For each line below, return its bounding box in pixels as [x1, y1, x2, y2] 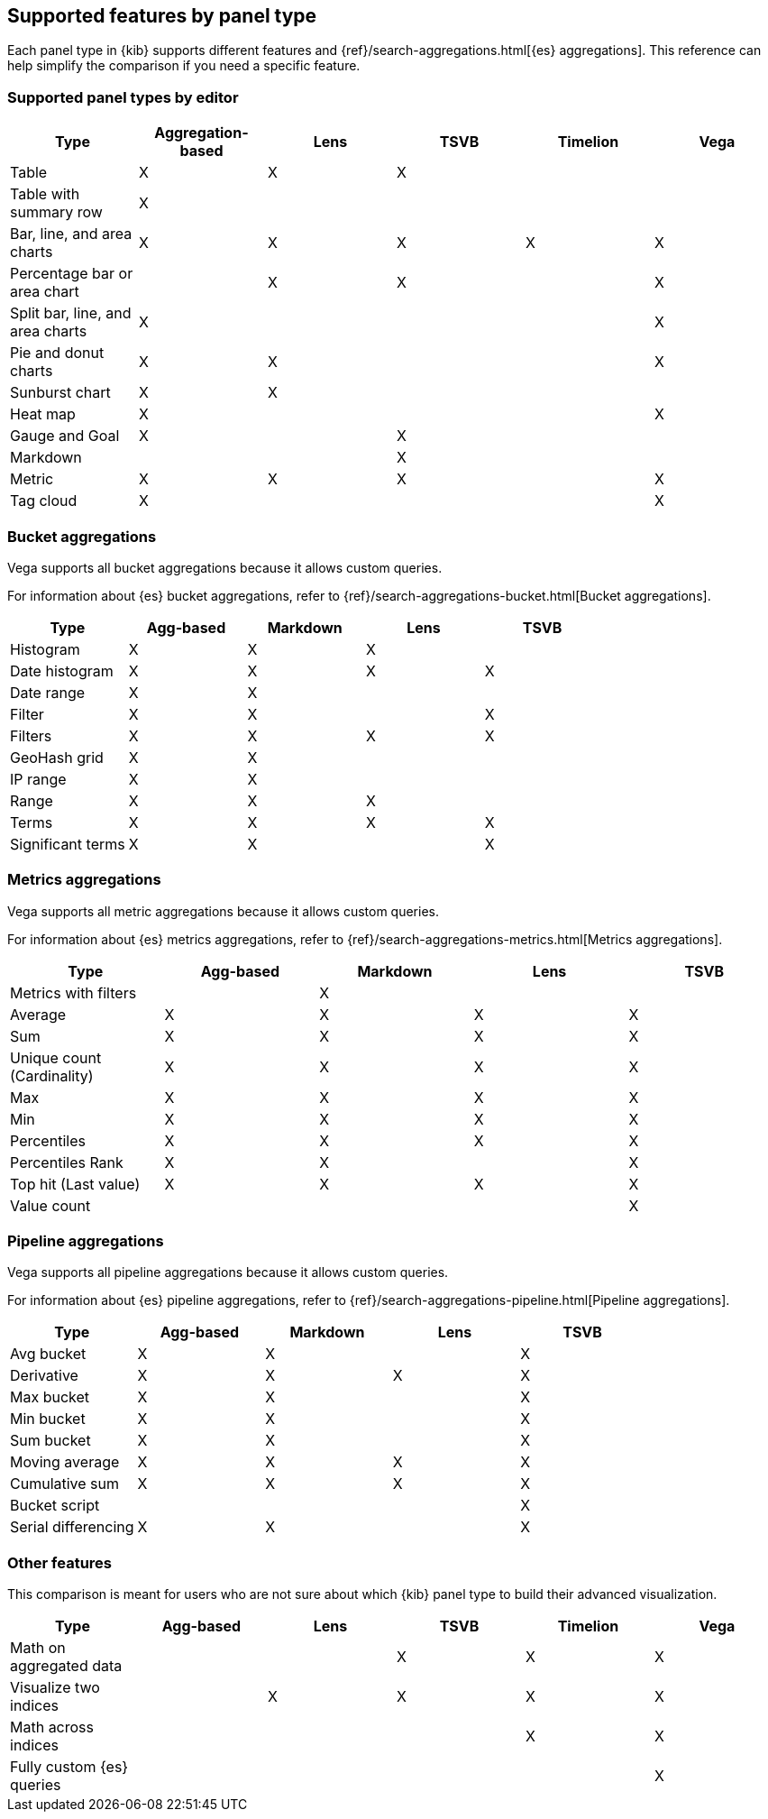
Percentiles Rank [10, 1153, 123, 1171]
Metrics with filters [10, 983, 137, 1002]
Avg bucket [10, 1345, 87, 1364]
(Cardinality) [10, 1066, 94, 1085]
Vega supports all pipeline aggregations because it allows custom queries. [7, 1264, 449, 1281]
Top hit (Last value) [10, 1174, 141, 1193]
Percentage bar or [10, 264, 133, 283]
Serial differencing [10, 1518, 134, 1537]
